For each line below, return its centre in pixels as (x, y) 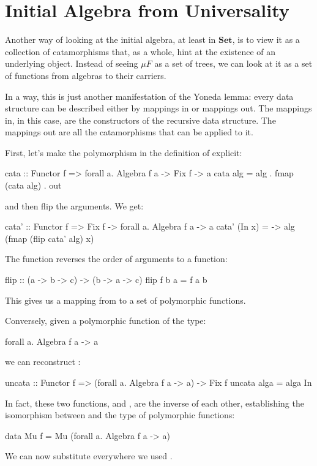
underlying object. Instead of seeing (72, 63)
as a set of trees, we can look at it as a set (233, 63)
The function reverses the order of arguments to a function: (116, 259)
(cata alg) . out (33, 185)
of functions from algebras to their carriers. (86, 75)
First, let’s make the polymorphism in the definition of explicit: (124, 152)
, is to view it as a (266, 39)
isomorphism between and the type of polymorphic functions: (120, 415)
